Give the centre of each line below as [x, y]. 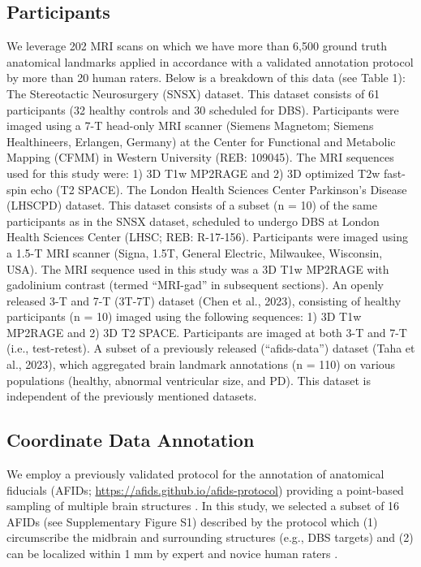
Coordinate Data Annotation [131, 440]
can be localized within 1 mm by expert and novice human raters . [172, 554]
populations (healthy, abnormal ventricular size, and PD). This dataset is [189, 380]
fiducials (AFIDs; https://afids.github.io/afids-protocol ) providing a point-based [205, 489]
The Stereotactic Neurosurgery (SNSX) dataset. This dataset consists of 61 [193, 93]
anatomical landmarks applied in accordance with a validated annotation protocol [210, 61]
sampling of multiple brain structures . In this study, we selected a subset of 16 [203, 506]
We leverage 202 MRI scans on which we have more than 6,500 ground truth [197, 46]
